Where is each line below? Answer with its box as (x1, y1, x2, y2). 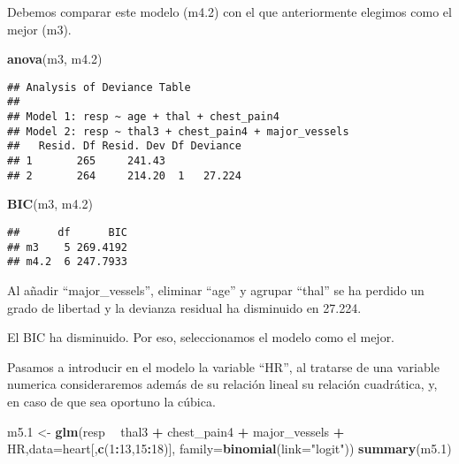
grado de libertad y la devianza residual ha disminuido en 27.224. (7, 298, 362, 316)
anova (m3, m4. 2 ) (7, 49, 103, 68)
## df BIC (7, 225, 128, 239)
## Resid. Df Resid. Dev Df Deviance (7, 140, 241, 153)
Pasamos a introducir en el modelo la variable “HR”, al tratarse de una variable (7, 357, 440, 376)
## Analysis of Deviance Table (7, 80, 191, 94)
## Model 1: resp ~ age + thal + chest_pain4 (7, 110, 279, 124)
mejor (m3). (7, 19, 72, 38)
